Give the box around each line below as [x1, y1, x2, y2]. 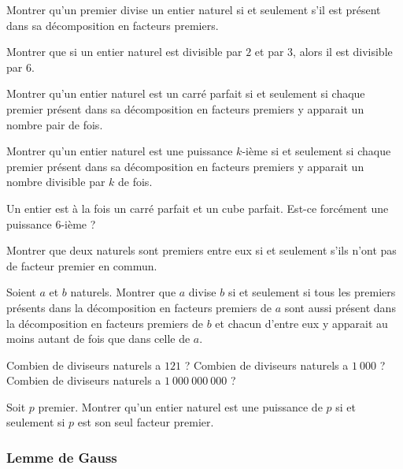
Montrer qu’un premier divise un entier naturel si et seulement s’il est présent [6, 2, 381, 17]
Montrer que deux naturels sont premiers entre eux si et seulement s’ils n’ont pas [6, 242, 397, 259]
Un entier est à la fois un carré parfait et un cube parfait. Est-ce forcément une [6, 199, 389, 216]
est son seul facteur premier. [77, 414, 214, 430]
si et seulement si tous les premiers [227, 284, 396, 300]
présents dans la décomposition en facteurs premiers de [6, 299, 272, 315]
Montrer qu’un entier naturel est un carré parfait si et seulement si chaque [6, 85, 365, 102]
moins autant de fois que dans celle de [6, 330, 190, 347]
